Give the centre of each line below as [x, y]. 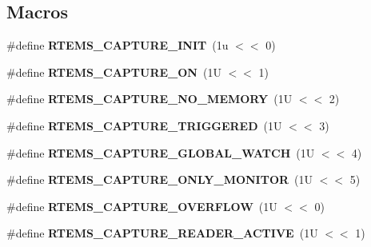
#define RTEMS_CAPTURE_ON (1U [114, 72]
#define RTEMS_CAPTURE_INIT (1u [118, 45]
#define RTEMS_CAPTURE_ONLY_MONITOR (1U [160, 179]
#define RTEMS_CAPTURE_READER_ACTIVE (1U [162, 233]
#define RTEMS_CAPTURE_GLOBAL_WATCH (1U [161, 152]
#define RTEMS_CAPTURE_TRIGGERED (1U [144, 125]
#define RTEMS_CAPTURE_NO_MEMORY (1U [150, 99]
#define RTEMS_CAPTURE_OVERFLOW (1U [142, 206]
